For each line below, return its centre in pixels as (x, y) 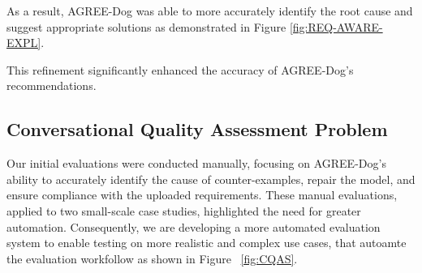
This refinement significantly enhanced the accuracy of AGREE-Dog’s (180, 69)
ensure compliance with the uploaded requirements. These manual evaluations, (202, 195)
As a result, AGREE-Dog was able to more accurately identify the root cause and (210, 11)
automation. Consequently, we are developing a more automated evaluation (194, 226)
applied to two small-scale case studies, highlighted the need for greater (184, 210)
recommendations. (52, 85)
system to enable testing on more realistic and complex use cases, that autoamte (207, 243)
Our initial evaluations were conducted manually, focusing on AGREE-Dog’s (196, 163)
